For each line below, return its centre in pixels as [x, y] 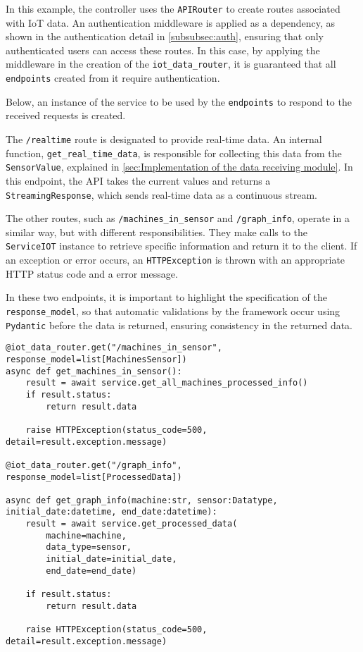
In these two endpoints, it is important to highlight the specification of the [166, 297]
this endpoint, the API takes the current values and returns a [138, 180]
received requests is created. [66, 115]
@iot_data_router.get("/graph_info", [94, 465]
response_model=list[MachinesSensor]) [96, 359]
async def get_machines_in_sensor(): [94, 371]
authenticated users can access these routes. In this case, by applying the [163, 50]
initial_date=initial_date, [112, 559]
